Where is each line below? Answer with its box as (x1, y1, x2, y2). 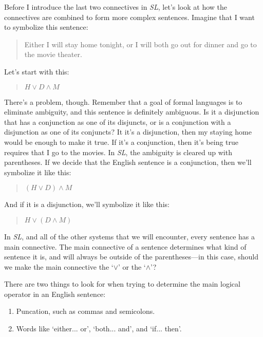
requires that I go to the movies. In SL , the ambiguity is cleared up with (4, 146, 232, 157)
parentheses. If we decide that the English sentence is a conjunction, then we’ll (4, 157, 252, 167)
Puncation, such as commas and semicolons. (16, 306, 155, 316)
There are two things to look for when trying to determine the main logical (4, 278, 240, 289)
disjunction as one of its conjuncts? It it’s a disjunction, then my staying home (4, 126, 252, 137)
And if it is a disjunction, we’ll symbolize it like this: (4, 199, 170, 210)
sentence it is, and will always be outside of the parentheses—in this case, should (4, 251, 258, 262)
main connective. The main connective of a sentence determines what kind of (4, 241, 247, 252)
